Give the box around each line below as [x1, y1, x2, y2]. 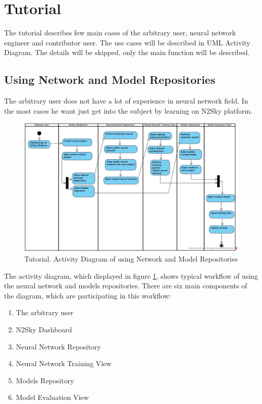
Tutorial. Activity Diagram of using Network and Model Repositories [24, 253, 238, 264]
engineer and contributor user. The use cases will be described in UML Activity [4, 37, 250, 47]
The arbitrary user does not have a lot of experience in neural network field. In [4, 95, 248, 106]
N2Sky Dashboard [16, 324, 72, 334]
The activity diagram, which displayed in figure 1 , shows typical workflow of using [4, 270, 258, 281]
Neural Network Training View [16, 358, 112, 369]
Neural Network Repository [16, 341, 101, 351]
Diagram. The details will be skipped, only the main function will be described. [4, 47, 250, 58]
